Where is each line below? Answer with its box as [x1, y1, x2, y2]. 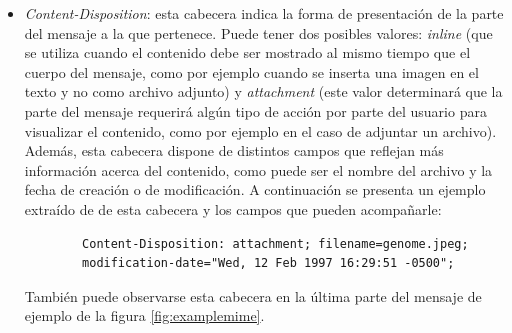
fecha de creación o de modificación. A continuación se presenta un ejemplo [24, 179, 486, 200]
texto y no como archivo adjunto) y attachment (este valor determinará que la [24, 81, 503, 102]
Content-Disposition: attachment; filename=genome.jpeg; [82, 236, 469, 251]
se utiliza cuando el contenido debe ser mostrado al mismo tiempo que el [24, 42, 471, 63]
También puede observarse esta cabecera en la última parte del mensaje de [24, 285, 482, 306]
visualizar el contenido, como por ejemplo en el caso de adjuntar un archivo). [24, 120, 497, 141]
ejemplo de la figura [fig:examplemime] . [24, 305, 265, 326]
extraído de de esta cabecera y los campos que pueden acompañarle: [24, 198, 442, 219]
